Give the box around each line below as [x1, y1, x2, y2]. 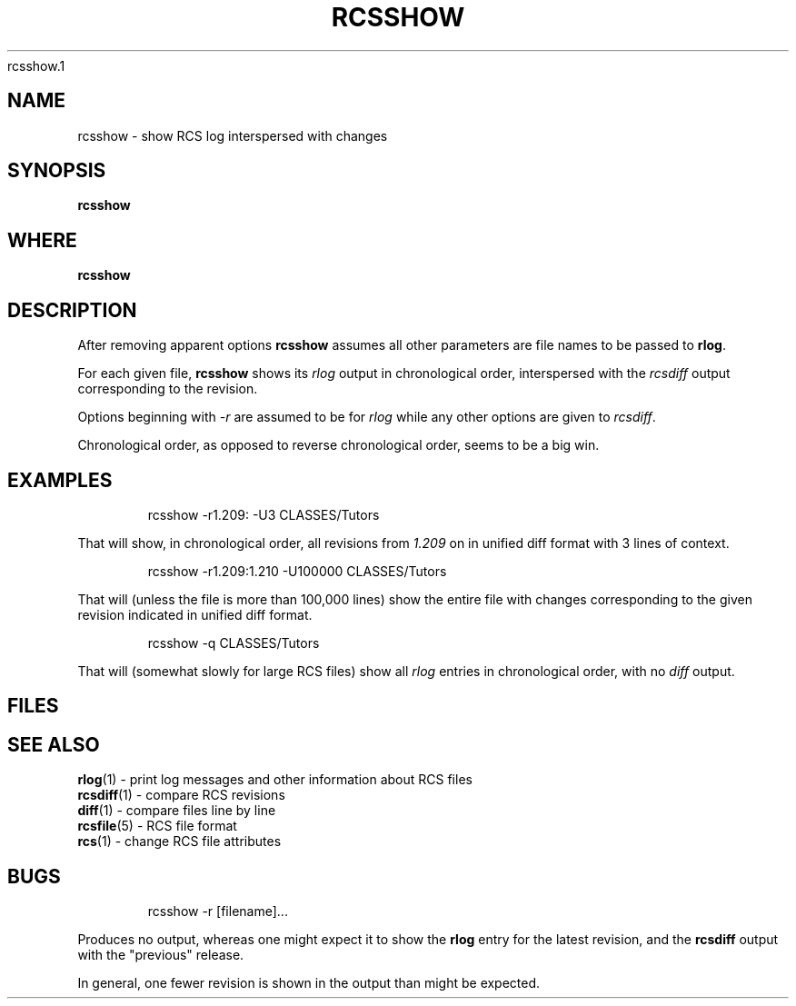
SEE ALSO [7, 732, 100, 756]
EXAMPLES [7, 468, 113, 492]
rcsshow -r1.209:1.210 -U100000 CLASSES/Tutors [147, 563, 447, 579]
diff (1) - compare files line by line [77, 802, 276, 819]
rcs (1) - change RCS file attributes [77, 833, 282, 850]
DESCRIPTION [7, 298, 137, 322]
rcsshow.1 [7, 57, 65, 74]
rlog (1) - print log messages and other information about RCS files [77, 772, 473, 788]
